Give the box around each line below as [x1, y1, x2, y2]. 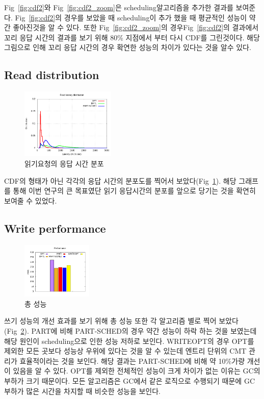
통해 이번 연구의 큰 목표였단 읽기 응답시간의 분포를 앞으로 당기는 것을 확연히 [13, 185, 256, 196]
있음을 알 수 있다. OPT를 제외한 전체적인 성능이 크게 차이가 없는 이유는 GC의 [13, 365, 260, 376]
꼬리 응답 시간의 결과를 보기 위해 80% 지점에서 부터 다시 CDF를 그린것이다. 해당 [4, 32, 260, 42]
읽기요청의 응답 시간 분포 [24, 158, 104, 168]
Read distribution [4, 67, 99, 83]
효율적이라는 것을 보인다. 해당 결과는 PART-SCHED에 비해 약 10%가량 [19, 355, 245, 366]
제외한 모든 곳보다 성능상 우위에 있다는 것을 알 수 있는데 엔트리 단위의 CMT [4, 345, 247, 356]
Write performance [4, 220, 106, 236]
